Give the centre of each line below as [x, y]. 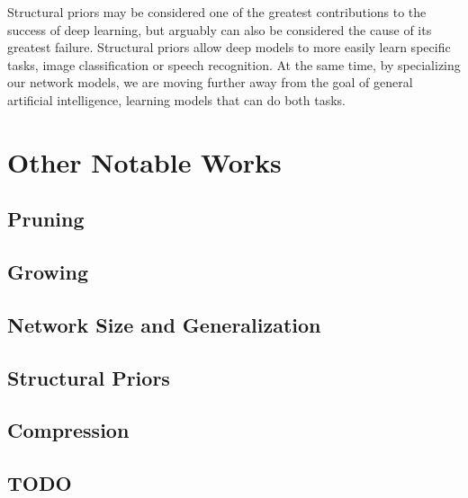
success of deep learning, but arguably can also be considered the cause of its [220, 29]
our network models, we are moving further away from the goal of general [210, 82]
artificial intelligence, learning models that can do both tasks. [176, 99]
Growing [48, 272]
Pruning [46, 219]
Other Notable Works [144, 161]
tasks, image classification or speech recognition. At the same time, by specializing [234, 64]
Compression [68, 430]
